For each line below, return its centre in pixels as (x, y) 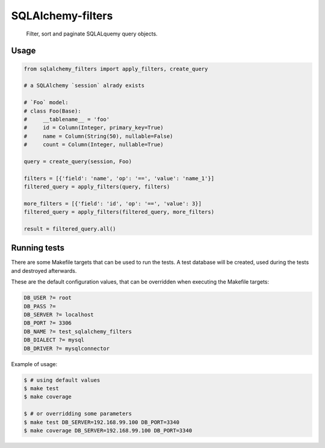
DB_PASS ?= (40, 306)
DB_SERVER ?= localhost (59, 315)
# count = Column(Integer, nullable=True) (94, 145)
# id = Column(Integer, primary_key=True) (94, 128)
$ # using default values (62, 380)
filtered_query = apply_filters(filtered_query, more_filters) (119, 212)
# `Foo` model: (46, 103)
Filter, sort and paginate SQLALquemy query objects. (92, 34)
